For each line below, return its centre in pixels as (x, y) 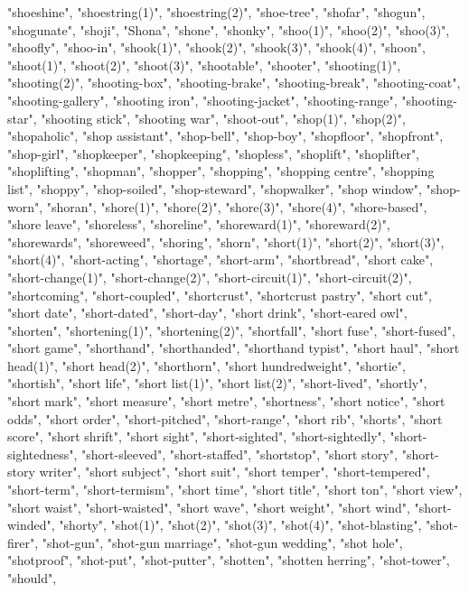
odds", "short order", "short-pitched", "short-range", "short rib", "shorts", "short (225, 418)
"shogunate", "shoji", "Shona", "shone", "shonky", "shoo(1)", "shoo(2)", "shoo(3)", (229, 29)
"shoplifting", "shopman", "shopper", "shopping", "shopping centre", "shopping (221, 171)
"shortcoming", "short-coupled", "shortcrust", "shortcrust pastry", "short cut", (220, 295)
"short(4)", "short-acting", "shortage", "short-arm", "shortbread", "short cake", (220, 259)
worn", (25, 206)
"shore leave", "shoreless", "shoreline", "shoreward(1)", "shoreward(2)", (199, 224)
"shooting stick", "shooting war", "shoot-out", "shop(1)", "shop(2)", (223, 118)
